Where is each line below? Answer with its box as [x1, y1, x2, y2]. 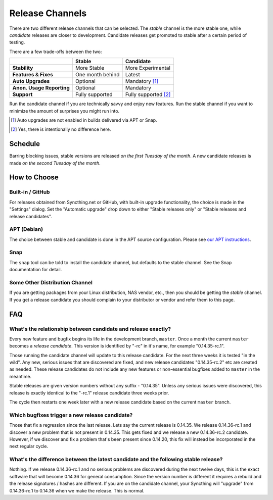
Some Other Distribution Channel [9, 279, 93, 286]
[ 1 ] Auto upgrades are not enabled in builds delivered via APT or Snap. [11, 117, 157, 123]
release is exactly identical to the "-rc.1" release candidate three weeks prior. [9, 389, 169, 396]
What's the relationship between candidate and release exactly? [9, 325, 171, 332]
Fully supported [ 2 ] [125, 91, 171, 98]
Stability [12, 65, 33, 72]
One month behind [75, 71, 120, 78]
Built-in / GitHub [9, 188, 50, 195]
